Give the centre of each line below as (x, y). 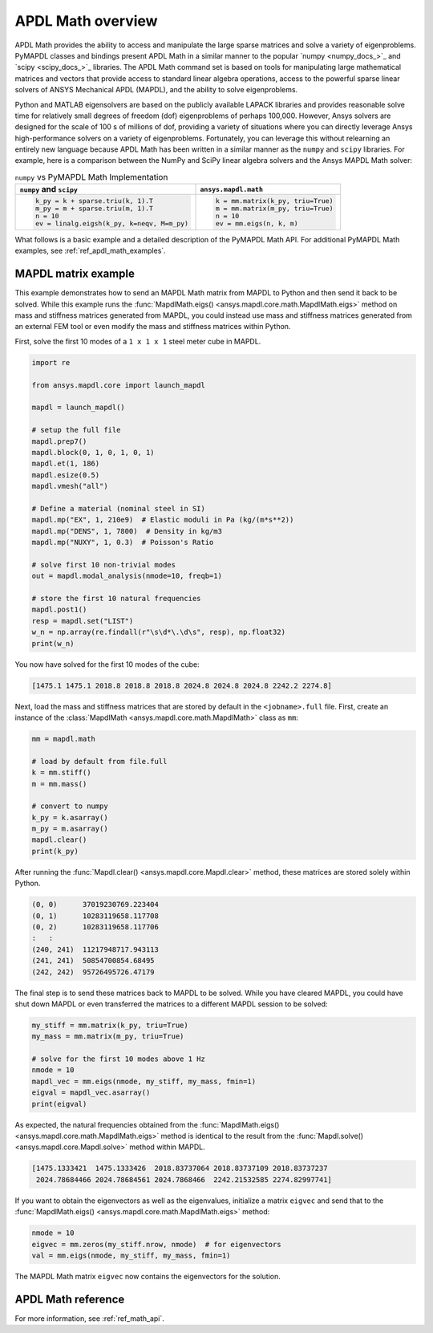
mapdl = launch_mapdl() (79, 408)
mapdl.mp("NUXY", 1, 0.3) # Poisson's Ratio (123, 543)
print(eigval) (59, 1104)
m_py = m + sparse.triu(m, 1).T (94, 209)
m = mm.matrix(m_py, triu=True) (274, 209)
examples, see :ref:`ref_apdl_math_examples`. (90, 251)
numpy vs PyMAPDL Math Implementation (91, 177)
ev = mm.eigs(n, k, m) (257, 224)
